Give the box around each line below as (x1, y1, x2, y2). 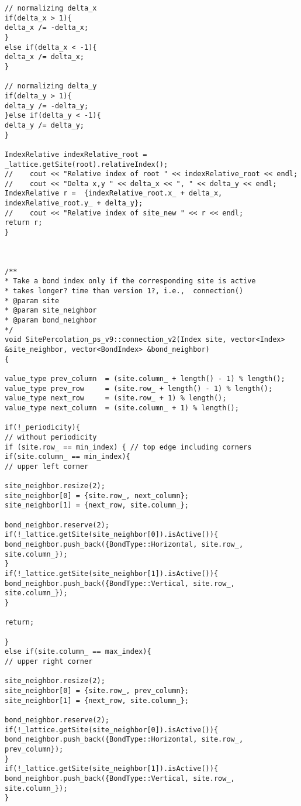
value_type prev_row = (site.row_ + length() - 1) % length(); (5, 384, 273, 393)
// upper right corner (5, 657, 93, 666)
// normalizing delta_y (5, 82, 97, 91)
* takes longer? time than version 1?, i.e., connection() (5, 287, 244, 296)
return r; (5, 218, 43, 227)
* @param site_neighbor (5, 306, 97, 315)
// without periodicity (5, 433, 97, 441)
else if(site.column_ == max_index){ (5, 647, 151, 656)
